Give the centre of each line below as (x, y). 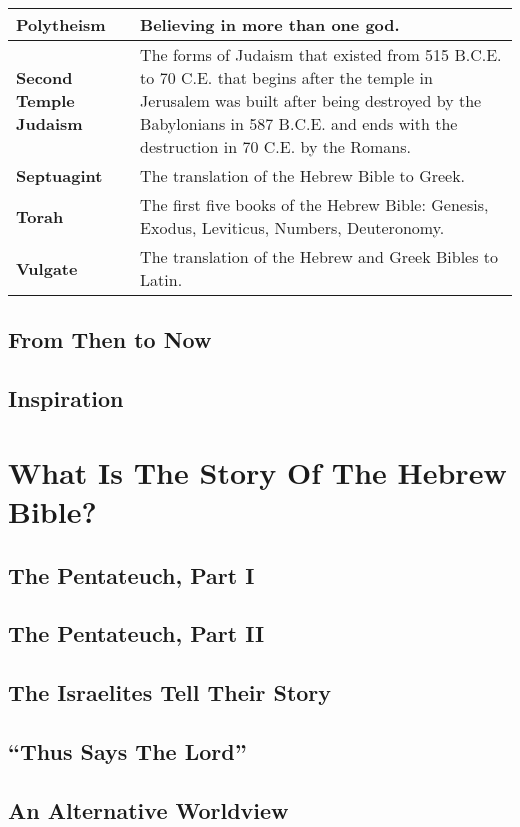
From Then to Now (110, 339)
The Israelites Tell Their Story (170, 692)
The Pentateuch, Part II (136, 633)
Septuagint (59, 175)
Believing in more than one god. (270, 24)
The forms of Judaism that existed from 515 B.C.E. (321, 54)
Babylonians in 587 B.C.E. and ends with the (299, 123)
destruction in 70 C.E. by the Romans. (275, 146)
